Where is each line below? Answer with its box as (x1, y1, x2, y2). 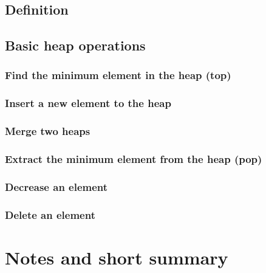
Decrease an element (5, 179, 108, 194)
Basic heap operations (5, 36, 146, 55)
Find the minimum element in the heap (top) (5, 67, 231, 83)
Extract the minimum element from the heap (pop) (5, 151, 262, 167)
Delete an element (5, 207, 95, 222)
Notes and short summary (5, 244, 228, 269)
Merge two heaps (5, 123, 90, 139)
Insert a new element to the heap (5, 95, 171, 111)
